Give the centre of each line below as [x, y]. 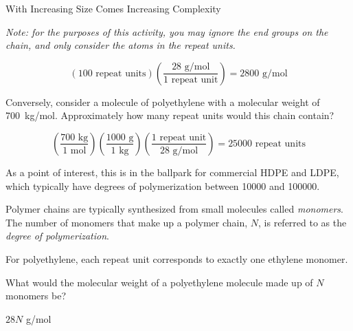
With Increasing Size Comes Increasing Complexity [113, 8]
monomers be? [36, 296]
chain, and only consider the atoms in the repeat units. [121, 45]
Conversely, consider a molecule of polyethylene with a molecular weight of [163, 102]
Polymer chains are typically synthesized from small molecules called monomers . [174, 209]
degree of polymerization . [57, 236]
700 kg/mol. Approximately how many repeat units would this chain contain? [170, 115]
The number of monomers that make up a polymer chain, [127, 222]
